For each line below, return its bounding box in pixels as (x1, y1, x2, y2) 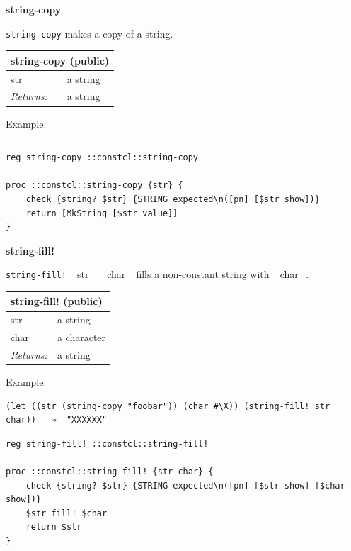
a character (57, 330, 106, 345)
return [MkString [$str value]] (25, 208, 178, 218)
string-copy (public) (11, 52, 110, 67)
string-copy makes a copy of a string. (6, 26, 173, 40)
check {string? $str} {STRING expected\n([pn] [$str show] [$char (25, 480, 345, 491)
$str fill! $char (25, 508, 108, 518)
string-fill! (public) (11, 294, 103, 308)
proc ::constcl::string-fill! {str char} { (6, 467, 214, 477)
